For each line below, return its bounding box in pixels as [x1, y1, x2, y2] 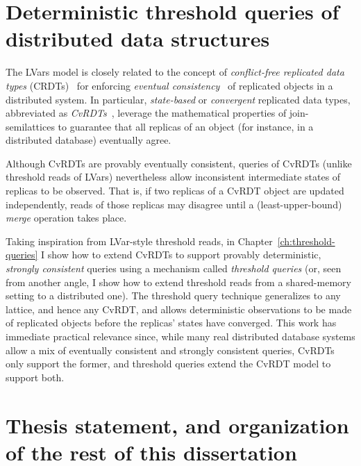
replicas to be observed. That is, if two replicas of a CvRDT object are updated [6, 183, 344, 198]
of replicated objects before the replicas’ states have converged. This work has [6, 315, 337, 330]
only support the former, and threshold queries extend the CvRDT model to [6, 356, 331, 371]
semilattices [6, 119, 55, 133]
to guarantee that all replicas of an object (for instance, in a [58, 119, 314, 133]
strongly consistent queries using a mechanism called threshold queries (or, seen [6, 261, 342, 276]
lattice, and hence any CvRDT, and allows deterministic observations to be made [6, 301, 352, 316]
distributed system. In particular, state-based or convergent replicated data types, [6, 92, 351, 106]
